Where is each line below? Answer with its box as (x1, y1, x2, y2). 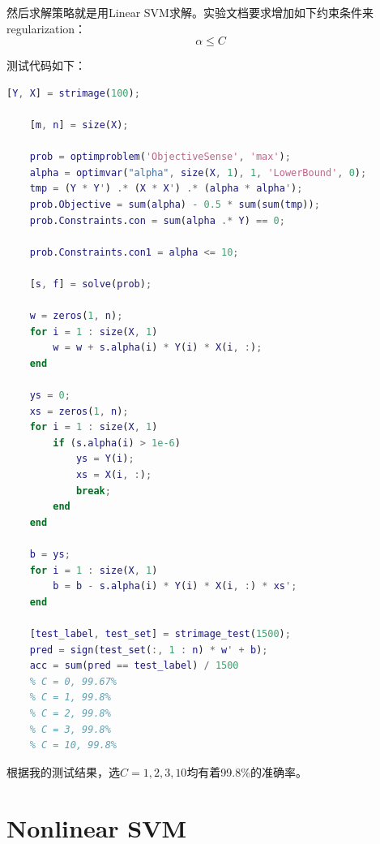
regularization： (6, 19, 87, 37)
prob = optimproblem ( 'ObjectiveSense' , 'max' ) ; (29, 151, 291, 163)
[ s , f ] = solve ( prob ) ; (29, 278, 152, 290)
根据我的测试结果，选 (6, 763, 120, 780)
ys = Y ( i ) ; (75, 453, 134, 465)
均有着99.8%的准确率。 (186, 763, 307, 780)
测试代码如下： (6, 57, 86, 74)
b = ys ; (29, 549, 70, 560)
